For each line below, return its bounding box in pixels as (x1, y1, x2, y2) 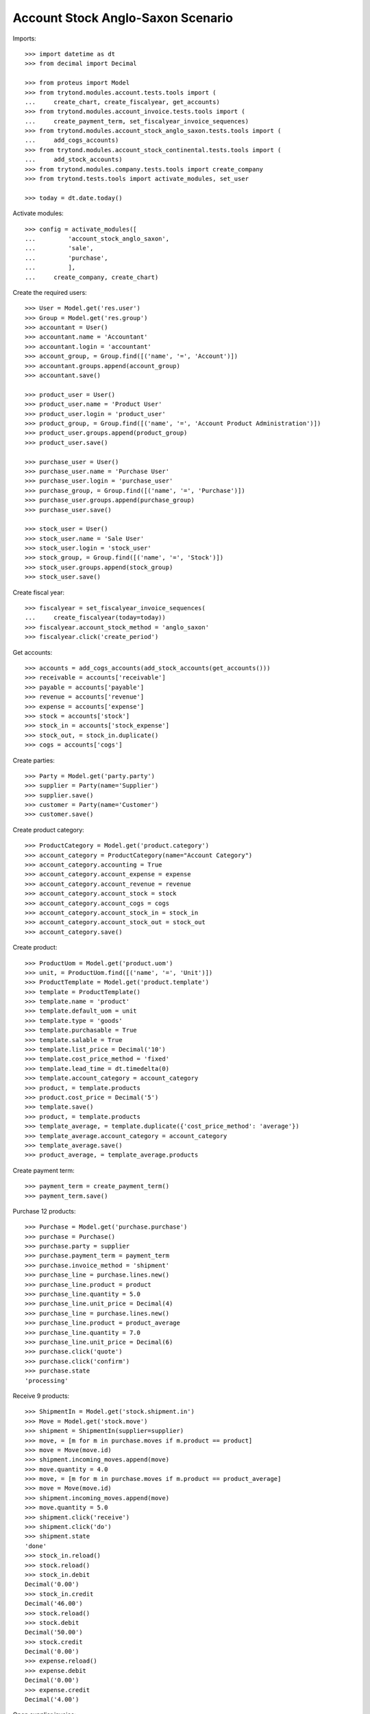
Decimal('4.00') (25, 1695, 79, 1704)
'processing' (25, 1377, 69, 1384)
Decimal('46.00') (25, 1600, 83, 1608)
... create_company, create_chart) (25, 273, 159, 281)
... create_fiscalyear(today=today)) (25, 614, 166, 622)
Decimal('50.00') (25, 1628, 83, 1637)
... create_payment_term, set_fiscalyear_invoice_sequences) (25, 117, 249, 125)
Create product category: (12, 825, 85, 834)
